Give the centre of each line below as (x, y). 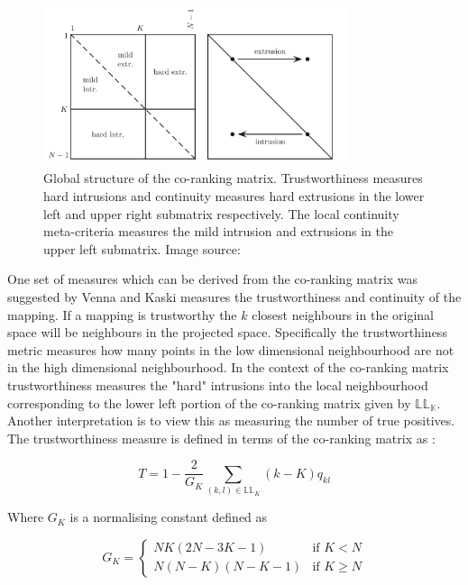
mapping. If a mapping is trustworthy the (122, 314)
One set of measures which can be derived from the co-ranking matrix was (213, 279)
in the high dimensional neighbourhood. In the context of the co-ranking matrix (228, 367)
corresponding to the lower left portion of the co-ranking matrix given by (209, 402)
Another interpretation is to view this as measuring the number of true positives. (231, 420)
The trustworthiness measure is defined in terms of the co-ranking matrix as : (221, 438)
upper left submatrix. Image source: (142, 248)
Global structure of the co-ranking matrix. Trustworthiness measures (233, 178)
